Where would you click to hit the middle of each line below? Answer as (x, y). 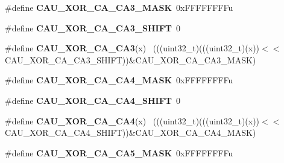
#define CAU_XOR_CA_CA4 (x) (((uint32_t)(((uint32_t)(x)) (132, 120)
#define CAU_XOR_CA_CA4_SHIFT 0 (93, 100)
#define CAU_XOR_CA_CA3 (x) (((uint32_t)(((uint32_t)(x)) (132, 48)
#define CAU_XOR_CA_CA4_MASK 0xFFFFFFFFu (119, 80)
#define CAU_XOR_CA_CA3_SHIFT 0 (93, 27)
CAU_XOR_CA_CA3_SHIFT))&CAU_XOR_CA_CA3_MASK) (131, 59)
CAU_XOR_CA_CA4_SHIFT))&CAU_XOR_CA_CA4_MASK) (131, 133)
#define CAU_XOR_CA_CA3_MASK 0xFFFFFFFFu (119, 7)
